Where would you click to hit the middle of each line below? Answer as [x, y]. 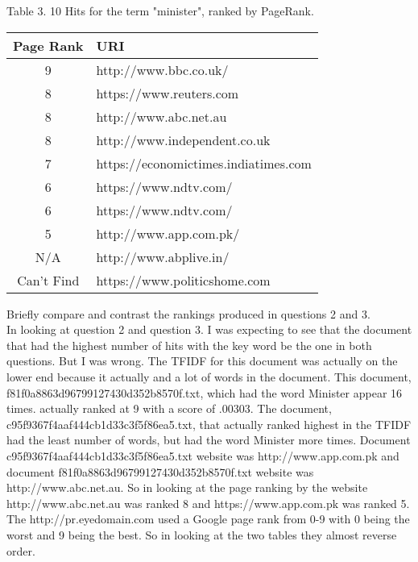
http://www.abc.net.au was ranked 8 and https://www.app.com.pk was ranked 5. [208, 503]
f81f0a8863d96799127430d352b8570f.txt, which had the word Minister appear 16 [205, 392]
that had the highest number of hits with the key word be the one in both [189, 345]
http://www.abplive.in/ [163, 256]
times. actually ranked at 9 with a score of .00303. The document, [169, 408]
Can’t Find [48, 280]
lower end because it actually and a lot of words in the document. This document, [209, 376]
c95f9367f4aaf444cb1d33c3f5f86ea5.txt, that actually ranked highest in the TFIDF [209, 424]
